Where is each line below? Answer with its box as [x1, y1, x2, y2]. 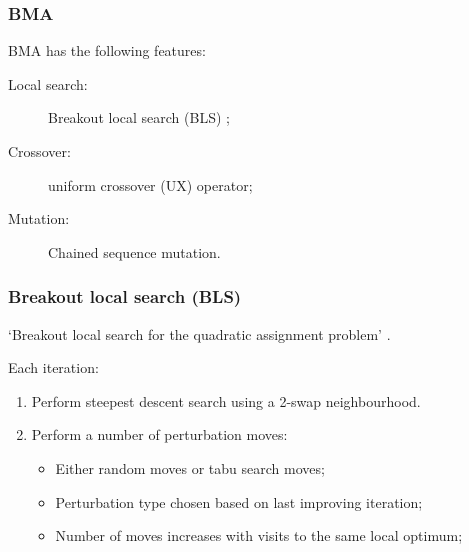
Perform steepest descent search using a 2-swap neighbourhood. [31, 390, 421, 411]
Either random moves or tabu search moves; [55, 457, 325, 478]
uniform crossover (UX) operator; [48, 174, 253, 195]
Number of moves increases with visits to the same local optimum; [55, 525, 463, 546]
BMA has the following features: [8, 40, 206, 61]
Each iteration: [8, 357, 99, 378]
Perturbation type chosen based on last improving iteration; [55, 491, 423, 512]
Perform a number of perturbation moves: [31, 424, 288, 445]
